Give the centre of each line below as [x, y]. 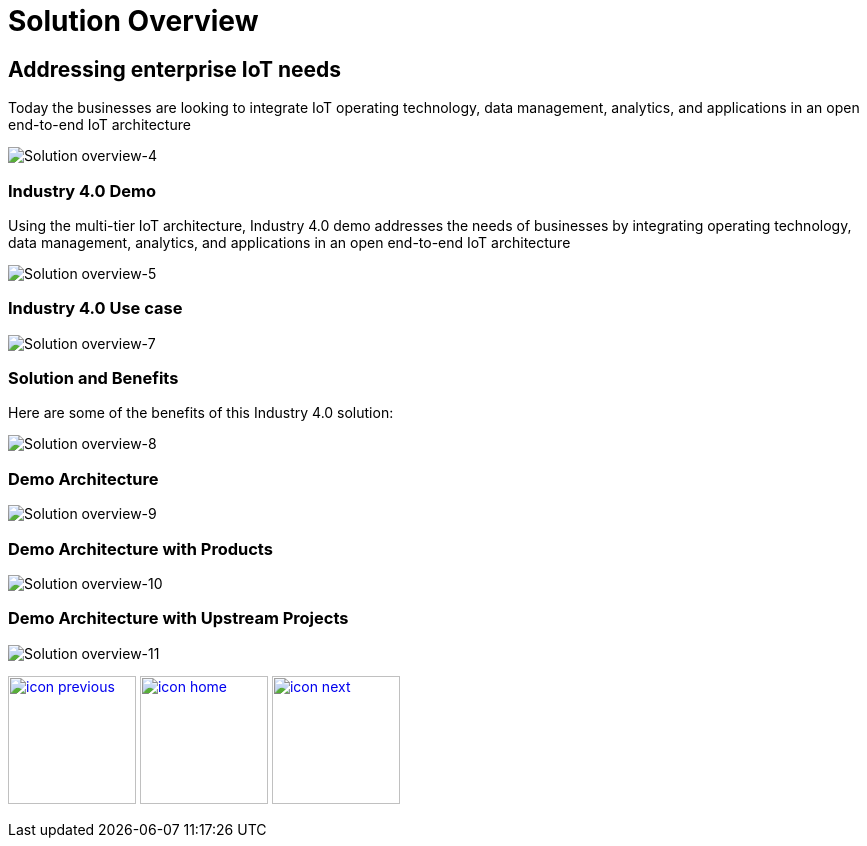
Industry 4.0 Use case [95, 308]
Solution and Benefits [93, 378]
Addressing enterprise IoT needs [175, 69]
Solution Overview [133, 21]
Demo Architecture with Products [140, 548]
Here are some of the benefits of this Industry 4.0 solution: [201, 413]
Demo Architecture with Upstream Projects [178, 618]
